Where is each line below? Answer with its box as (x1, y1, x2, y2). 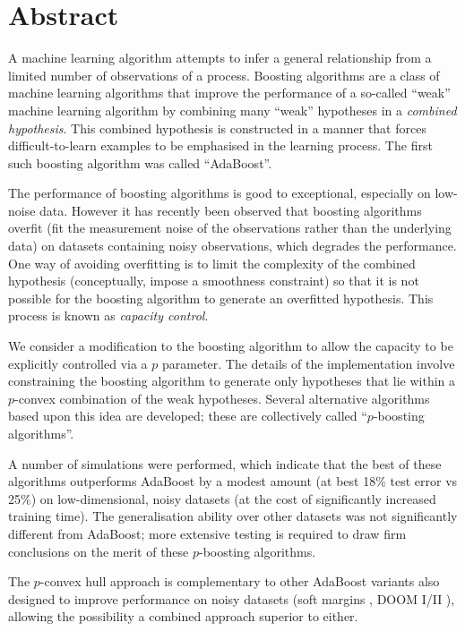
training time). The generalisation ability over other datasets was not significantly (8, 507, 458, 525)
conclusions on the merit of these (8, 541, 189, 560)
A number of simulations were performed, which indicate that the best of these (8, 454, 442, 473)
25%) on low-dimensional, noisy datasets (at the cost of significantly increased (8, 489, 436, 507)
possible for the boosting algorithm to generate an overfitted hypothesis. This (8, 288, 434, 307)
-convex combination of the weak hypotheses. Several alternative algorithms (14, 388, 430, 407)
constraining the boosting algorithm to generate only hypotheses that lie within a (8, 371, 456, 390)
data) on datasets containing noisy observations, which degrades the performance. (8, 236, 457, 255)
